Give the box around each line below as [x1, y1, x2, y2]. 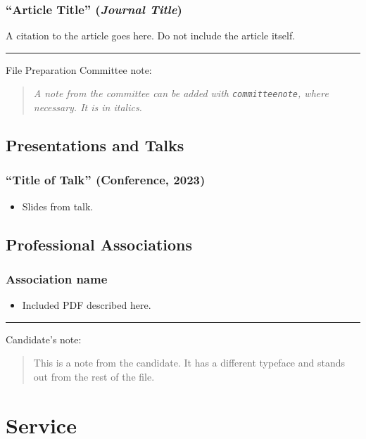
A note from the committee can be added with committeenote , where [33, 86, 329, 101]
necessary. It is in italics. [33, 100, 142, 115]
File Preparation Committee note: [6, 62, 152, 77]
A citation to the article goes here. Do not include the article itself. [6, 28, 296, 43]
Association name [6, 269, 108, 287]
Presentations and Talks [6, 134, 184, 156]
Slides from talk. [22, 198, 94, 213]
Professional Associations [6, 233, 193, 255]
